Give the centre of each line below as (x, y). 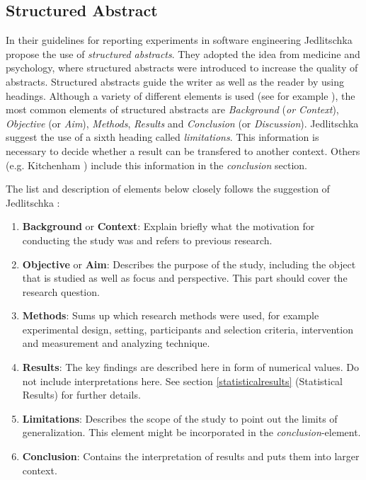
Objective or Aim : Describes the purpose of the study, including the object (189, 264)
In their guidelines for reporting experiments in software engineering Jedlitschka (179, 40)
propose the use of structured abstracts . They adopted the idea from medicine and (183, 53)
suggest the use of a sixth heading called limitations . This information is (162, 137)
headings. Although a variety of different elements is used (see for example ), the (181, 95)
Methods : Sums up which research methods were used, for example (171, 315)
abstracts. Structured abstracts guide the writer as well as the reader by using (175, 81)
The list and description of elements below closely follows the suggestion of (168, 189)
